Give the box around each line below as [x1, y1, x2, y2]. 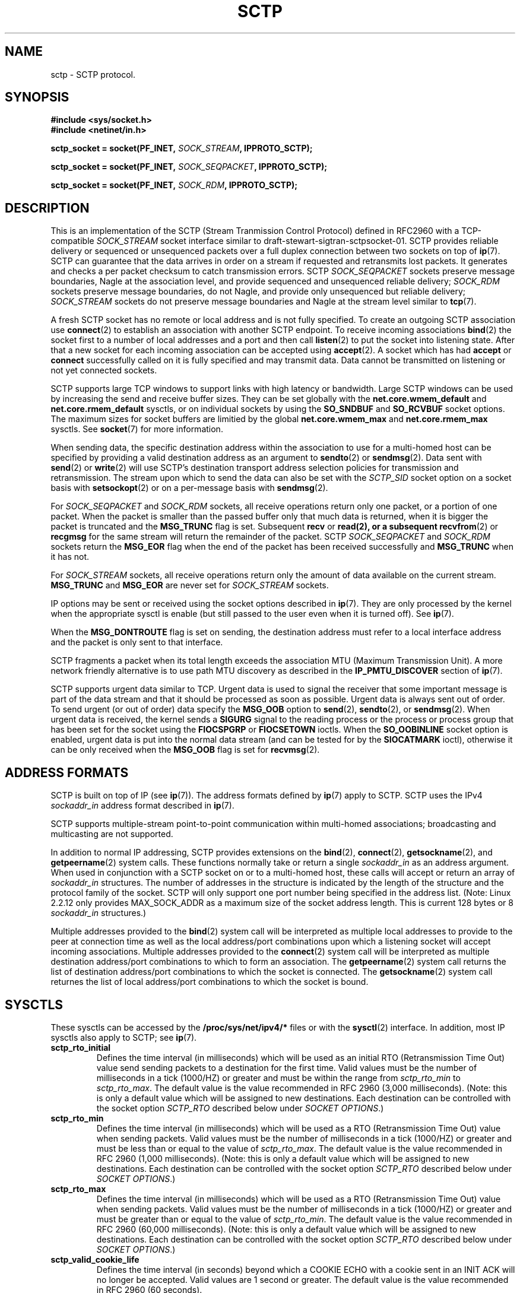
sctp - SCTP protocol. [50, 69, 136, 80]
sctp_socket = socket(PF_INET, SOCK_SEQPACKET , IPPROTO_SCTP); [50, 161, 328, 172]
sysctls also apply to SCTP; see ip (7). [50, 1032, 197, 1042]
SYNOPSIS [5, 90, 69, 105]
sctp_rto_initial [50, 1042, 111, 1053]
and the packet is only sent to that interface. [50, 637, 223, 648]
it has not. [50, 552, 90, 562]
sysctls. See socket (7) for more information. [50, 424, 223, 435]
